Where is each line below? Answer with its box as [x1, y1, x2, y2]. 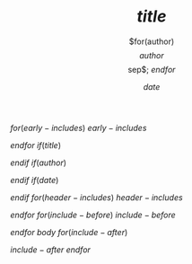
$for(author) [128, 36, 175, 47]
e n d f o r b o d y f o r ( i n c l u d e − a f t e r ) [10, 226, 128, 237]
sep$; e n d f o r [127, 64, 176, 75]
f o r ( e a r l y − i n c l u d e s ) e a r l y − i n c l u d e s [10, 122, 147, 133]
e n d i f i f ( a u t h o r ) [10, 157, 66, 168]
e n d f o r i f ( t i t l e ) [10, 139, 62, 150]
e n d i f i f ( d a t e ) [10, 174, 59, 185]
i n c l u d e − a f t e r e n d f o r [10, 244, 91, 255]
